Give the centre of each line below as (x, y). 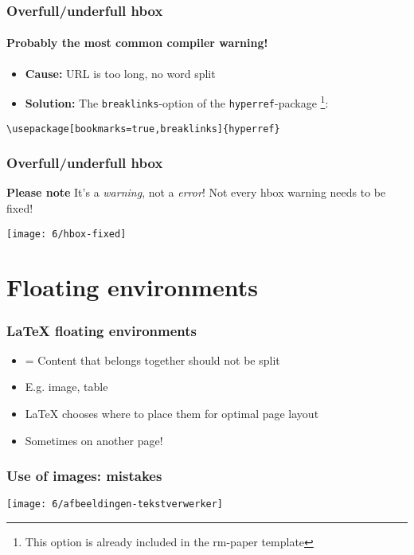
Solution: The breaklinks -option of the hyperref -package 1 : (177, 102)
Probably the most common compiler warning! (137, 43)
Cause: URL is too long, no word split (120, 73)
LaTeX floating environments (102, 330)
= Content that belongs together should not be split (152, 360)
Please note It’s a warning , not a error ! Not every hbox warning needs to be (196, 192)
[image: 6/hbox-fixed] (66, 234)
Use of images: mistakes (84, 476)
